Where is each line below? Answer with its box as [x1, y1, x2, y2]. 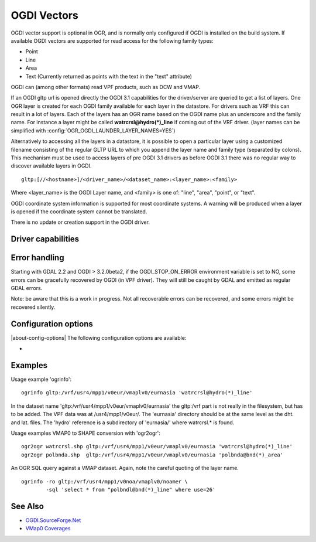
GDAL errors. [11, 285, 43, 292]
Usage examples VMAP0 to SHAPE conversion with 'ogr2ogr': [11, 429, 160, 437]
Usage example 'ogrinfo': [11, 376, 72, 383]
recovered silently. [11, 304, 56, 311]
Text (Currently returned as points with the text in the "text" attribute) [25, 73, 193, 80]
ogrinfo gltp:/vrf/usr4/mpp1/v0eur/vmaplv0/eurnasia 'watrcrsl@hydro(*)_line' [21, 390, 253, 396]
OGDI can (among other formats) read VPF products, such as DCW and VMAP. [11, 83, 201, 90]
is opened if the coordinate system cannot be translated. [11, 208, 147, 215]
